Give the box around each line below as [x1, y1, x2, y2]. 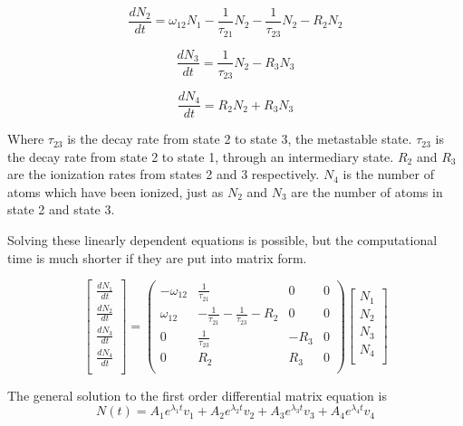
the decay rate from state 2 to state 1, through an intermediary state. [7, 147, 394, 166]
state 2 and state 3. [7, 200, 115, 219]
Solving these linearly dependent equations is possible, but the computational [7, 231, 438, 250]
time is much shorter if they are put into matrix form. [7, 248, 307, 267]
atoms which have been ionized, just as [7, 182, 224, 201]
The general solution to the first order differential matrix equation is [7, 385, 387, 404]
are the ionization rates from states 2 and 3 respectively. [7, 165, 320, 184]
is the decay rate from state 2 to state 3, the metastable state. [67, 129, 412, 148]
